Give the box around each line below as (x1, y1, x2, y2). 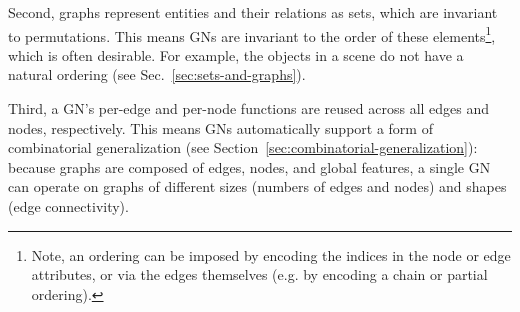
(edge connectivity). (8, 196, 129, 216)
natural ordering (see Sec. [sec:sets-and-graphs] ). (8, 64, 306, 85)
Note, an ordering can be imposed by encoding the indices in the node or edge (31, 244, 511, 265)
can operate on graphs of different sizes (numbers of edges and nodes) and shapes (8, 176, 507, 197)
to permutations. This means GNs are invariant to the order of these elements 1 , (8, 22, 496, 46)
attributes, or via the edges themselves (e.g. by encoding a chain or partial (31, 264, 488, 285)
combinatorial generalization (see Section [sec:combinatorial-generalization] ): (8, 137, 478, 158)
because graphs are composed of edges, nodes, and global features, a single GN (8, 156, 491, 177)
